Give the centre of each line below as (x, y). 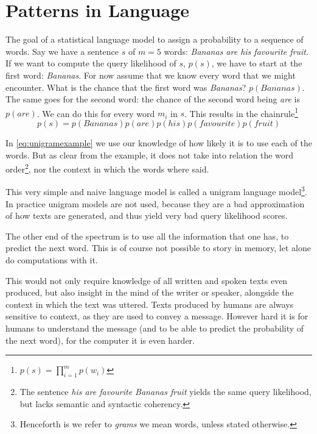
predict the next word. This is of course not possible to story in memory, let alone (158, 248)
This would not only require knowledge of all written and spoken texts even (147, 280)
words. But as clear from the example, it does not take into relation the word (150, 155)
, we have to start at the (257, 63)
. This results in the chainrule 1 (241, 112)
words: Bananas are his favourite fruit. (236, 51)
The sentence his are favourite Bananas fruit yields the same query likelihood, (165, 391)
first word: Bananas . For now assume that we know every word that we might (151, 75)
